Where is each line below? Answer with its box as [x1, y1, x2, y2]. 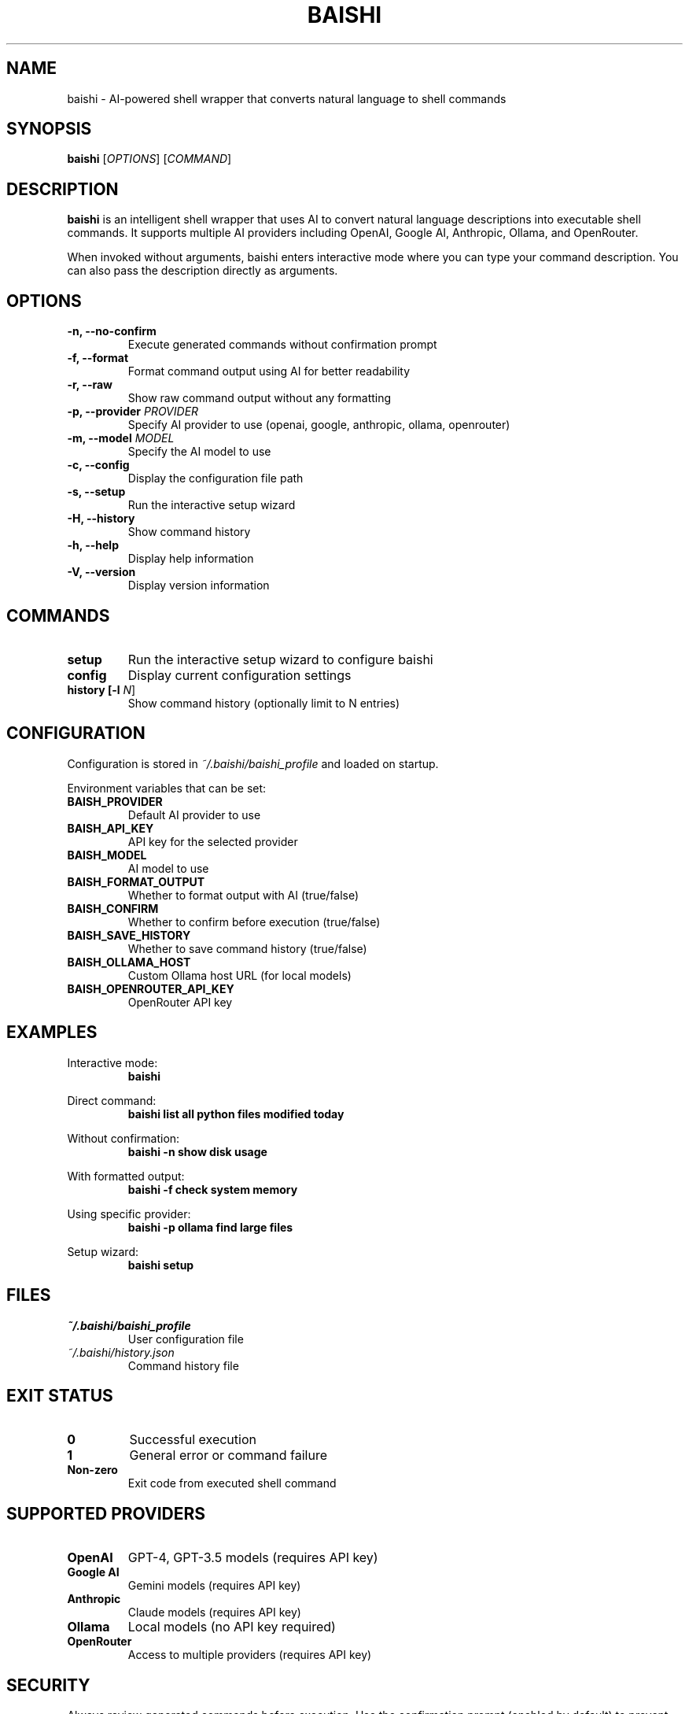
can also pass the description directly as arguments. [67, 264, 338, 278]
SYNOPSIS [6, 119, 92, 139]
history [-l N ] [67, 682, 136, 696]
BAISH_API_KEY [67, 821, 154, 835]
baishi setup [127, 1258, 194, 1272]
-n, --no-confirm [67, 324, 157, 338]
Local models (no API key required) [127, 1619, 336, 1635]
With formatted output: [67, 1169, 185, 1183]
